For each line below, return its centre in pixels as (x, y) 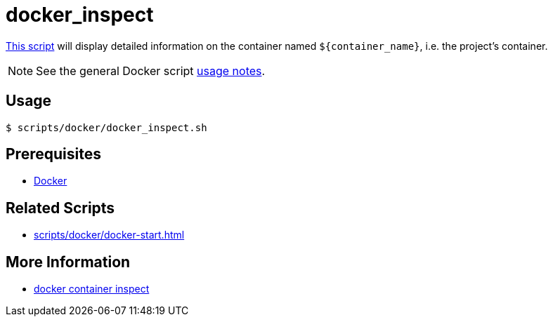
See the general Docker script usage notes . (151, 71)
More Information (68, 262)
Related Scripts (60, 208)
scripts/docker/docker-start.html (109, 235)
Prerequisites (53, 154)
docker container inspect (92, 289)
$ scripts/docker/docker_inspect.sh (106, 127)
